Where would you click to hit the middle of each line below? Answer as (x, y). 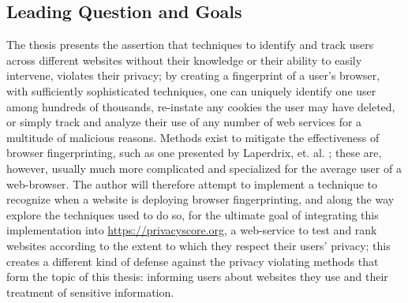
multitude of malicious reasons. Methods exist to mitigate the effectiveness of (193, 137)
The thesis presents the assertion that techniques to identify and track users (190, 45)
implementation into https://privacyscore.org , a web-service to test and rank (192, 230)
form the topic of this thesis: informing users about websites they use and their (197, 277)
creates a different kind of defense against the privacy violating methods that (193, 261)
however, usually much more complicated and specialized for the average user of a (204, 168)
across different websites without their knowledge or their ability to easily (184, 60)
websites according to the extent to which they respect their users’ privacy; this (198, 245)
